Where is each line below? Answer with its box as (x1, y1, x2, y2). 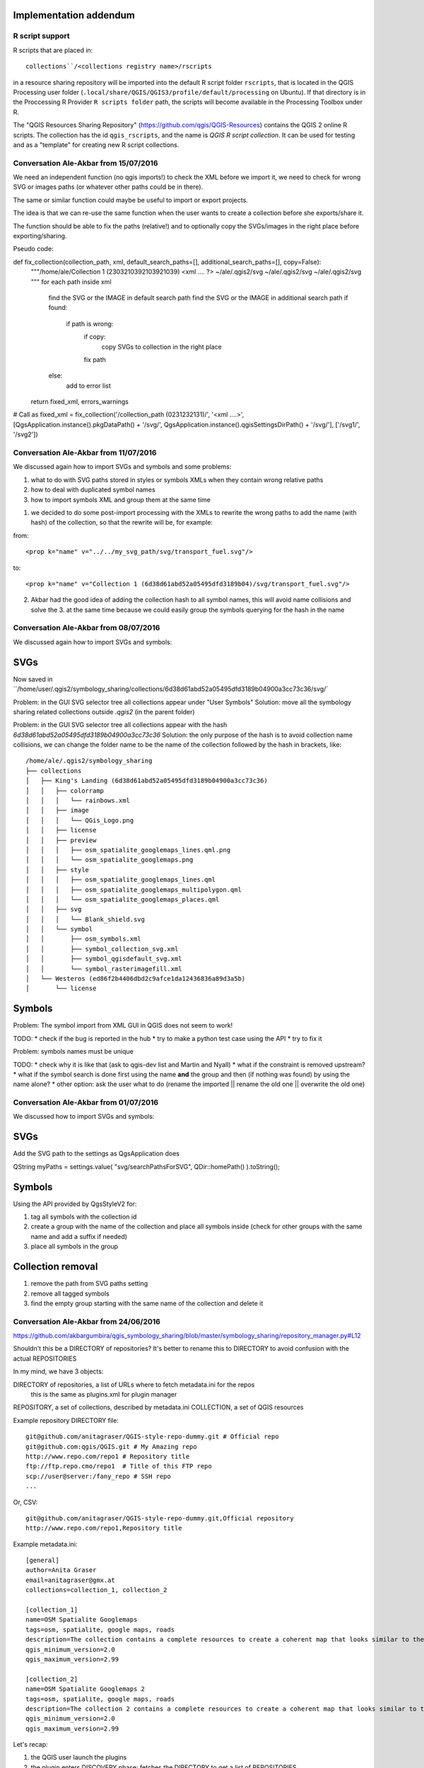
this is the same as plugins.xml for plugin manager (30, 1390, 177, 1398)
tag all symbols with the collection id (30, 1213, 137, 1221)
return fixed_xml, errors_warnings (30, 397, 129, 406)
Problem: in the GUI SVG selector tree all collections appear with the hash (13, 721, 228, 729)
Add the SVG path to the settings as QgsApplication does (13, 1149, 180, 1158)
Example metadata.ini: (13, 1540, 78, 1548)
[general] (25, 1557, 59, 1564)
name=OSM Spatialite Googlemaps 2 (25, 1685, 145, 1693)
